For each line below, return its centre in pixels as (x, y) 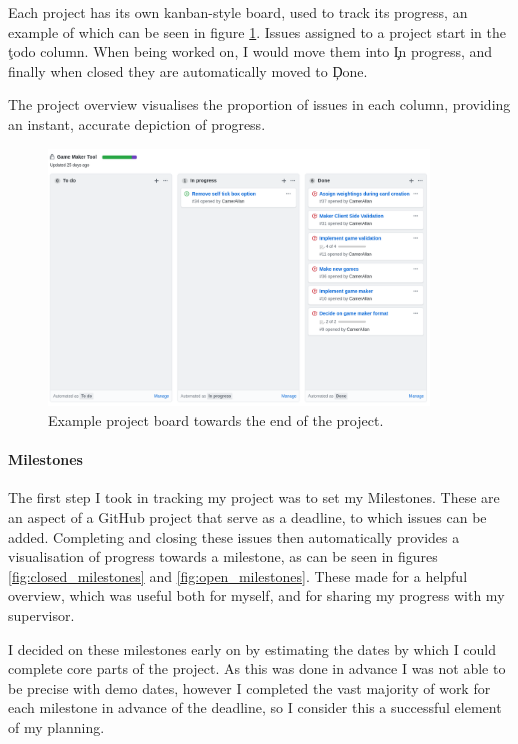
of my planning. (56, 726)
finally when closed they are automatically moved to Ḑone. (188, 70)
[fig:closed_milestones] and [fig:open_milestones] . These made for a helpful (238, 575)
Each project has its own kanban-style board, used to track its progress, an (238, 12)
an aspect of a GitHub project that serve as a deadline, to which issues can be (247, 517)
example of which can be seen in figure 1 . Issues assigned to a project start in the (257, 31)
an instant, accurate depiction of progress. (137, 123)
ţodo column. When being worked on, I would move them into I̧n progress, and (250, 51)
